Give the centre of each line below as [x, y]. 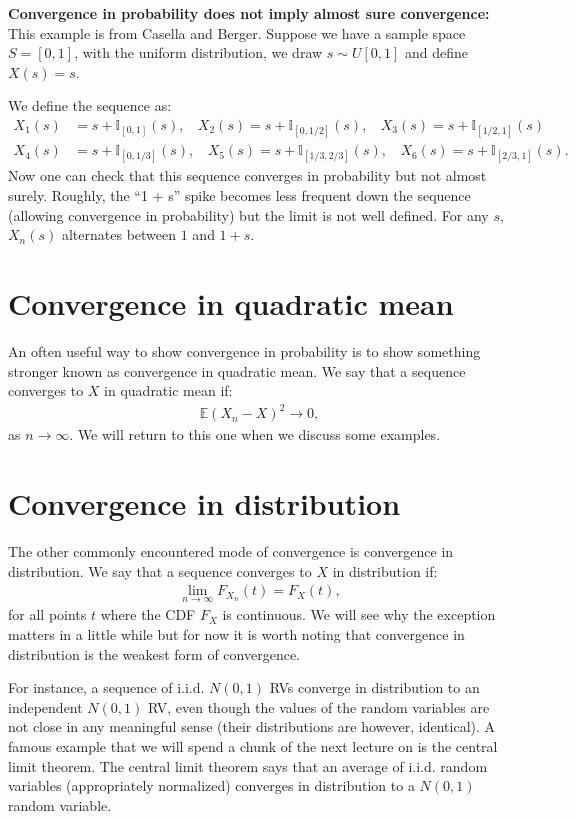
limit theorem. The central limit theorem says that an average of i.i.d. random [248, 765]
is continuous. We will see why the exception [359, 614]
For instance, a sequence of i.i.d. [106, 687]
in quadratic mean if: [168, 390]
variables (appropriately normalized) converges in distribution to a [211, 785]
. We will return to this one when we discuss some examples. [255, 434]
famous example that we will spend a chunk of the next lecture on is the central [253, 745]
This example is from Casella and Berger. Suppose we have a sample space [237, 32]
